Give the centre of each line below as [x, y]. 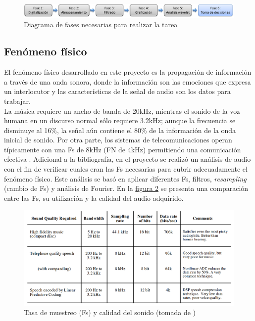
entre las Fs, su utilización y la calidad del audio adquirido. [94, 198]
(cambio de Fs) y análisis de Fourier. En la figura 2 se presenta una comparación [126, 188]
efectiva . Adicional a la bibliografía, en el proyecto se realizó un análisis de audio [127, 159]
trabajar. [17, 101]
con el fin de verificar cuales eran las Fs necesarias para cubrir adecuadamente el [126, 169]
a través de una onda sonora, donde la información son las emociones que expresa [127, 81]
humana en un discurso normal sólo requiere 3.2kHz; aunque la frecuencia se [120, 120]
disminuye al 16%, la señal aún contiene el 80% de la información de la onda [120, 130]
